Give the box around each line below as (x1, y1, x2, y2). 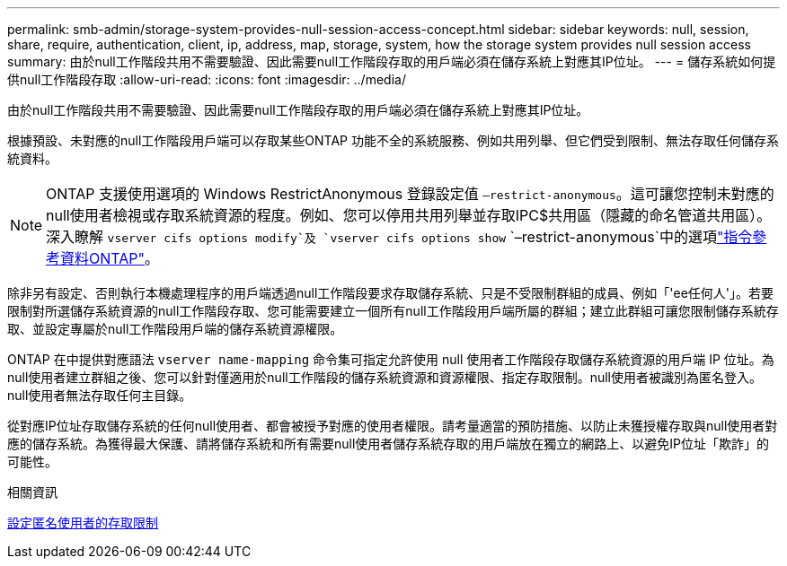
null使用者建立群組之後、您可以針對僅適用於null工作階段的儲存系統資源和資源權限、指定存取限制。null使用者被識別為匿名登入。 (7, 370, 762, 385)
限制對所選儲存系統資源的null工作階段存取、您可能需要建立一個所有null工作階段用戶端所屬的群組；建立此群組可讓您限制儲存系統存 (7, 303, 779, 318)
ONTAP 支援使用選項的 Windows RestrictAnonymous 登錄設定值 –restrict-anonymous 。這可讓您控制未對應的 (46, 185, 774, 203)
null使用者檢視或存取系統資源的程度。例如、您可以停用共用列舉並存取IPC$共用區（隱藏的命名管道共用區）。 (46, 206, 772, 224)
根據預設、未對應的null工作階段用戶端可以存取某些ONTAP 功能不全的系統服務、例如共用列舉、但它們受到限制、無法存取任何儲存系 (7, 133, 779, 148)
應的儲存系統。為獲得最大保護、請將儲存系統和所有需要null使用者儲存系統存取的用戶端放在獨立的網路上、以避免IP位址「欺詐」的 (7, 436, 770, 451)
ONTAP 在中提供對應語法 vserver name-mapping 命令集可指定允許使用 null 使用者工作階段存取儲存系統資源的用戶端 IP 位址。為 (7, 352, 774, 367)
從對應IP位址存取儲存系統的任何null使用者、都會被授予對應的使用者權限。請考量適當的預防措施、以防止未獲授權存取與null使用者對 (7, 418, 778, 433)
